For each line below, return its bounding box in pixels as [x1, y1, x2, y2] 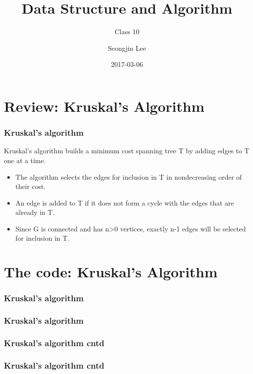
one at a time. [4, 155, 46, 165]
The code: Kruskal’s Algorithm [4, 262, 218, 282]
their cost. [15, 181, 46, 191]
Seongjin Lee [108, 42, 146, 53]
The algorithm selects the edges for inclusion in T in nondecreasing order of [15, 171, 242, 182]
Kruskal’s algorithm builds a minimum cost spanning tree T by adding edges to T [4, 145, 250, 156]
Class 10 [114, 26, 140, 37]
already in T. [15, 207, 55, 217]
